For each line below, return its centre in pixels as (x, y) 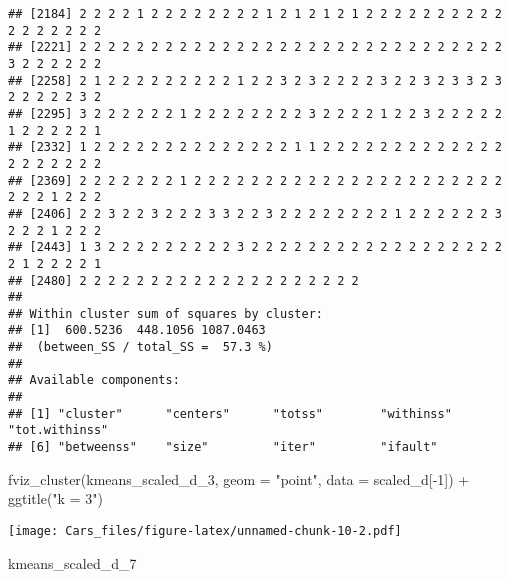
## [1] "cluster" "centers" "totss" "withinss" (230, 413)
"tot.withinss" (58, 430)
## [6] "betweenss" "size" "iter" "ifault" (223, 447)
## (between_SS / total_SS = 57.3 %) (140, 347)
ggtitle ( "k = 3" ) (55, 498)
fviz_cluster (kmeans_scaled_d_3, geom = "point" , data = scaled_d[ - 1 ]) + (239, 478)
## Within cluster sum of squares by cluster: (165, 313)
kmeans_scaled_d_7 (72, 562)
